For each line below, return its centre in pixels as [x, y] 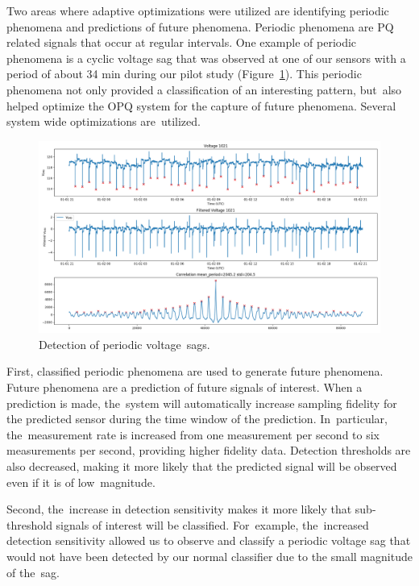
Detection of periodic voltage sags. [124, 344]
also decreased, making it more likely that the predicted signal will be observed [202, 466]
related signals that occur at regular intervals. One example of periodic [182, 42]
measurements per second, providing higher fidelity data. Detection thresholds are [209, 450]
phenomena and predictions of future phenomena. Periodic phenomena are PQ [200, 26]
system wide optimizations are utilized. [104, 121]
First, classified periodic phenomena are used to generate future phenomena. [195, 371]
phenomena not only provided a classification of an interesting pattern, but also [204, 89]
